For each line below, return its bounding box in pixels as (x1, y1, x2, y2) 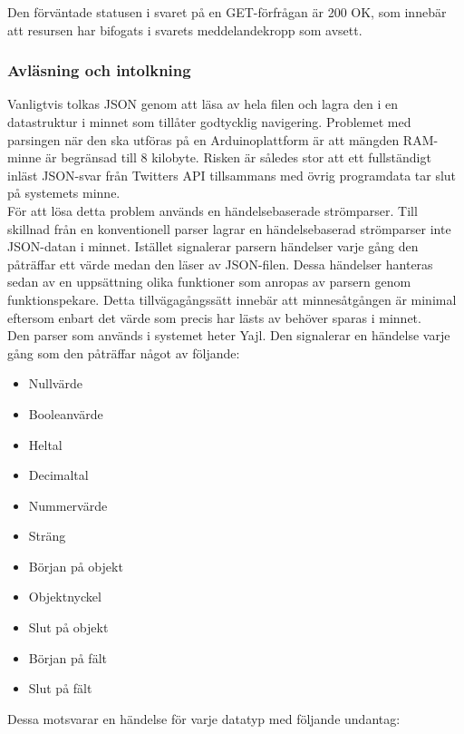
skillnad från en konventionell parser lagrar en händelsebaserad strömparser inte (7, 219, 451, 238)
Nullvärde (28, 374, 82, 393)
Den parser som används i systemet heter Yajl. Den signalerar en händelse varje (7, 326, 450, 345)
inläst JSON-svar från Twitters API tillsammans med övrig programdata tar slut (7, 165, 457, 184)
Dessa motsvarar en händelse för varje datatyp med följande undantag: (7, 709, 401, 728)
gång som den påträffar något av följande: (7, 343, 240, 362)
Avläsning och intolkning (7, 59, 191, 82)
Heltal (28, 435, 63, 454)
